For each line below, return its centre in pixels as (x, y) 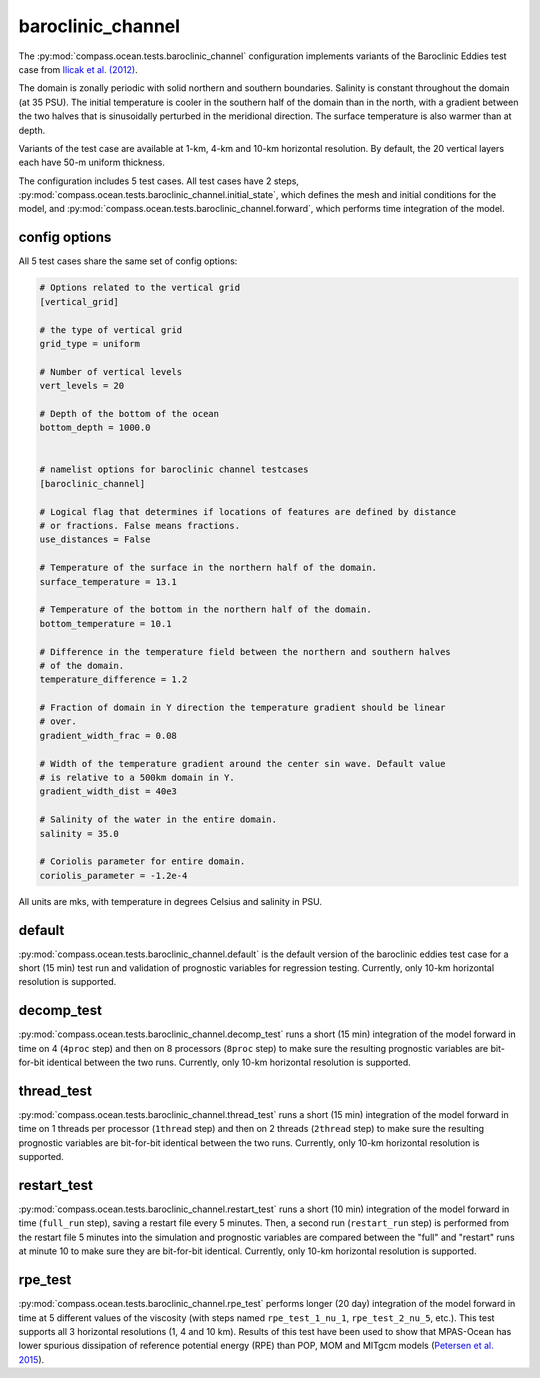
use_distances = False (95, 539)
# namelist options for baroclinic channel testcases (174, 469)
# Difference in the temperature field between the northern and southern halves (245, 651)
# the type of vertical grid (111, 329)
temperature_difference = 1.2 (113, 679)
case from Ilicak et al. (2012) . (78, 69)
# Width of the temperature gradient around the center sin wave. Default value (242, 763)
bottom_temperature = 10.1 (105, 623)
